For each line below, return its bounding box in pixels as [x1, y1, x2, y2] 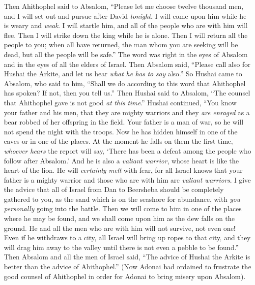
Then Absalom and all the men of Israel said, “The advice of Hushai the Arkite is [4, 252, 250, 262]
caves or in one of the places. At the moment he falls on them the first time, [4, 136, 233, 146]
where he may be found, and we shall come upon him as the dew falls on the [4, 213, 235, 223]
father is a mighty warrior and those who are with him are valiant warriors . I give [4, 174, 251, 185]
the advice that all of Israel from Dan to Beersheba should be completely [4, 184, 224, 194]
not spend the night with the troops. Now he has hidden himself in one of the [4, 126, 238, 136]
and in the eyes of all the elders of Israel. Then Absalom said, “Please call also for [4, 59, 251, 69]
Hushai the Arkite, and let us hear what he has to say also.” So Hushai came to [4, 68, 242, 79]
